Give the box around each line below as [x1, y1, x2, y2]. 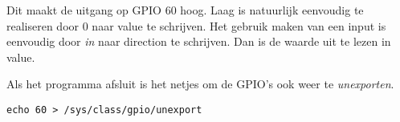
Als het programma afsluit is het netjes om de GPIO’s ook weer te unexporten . [6, 75, 394, 92]
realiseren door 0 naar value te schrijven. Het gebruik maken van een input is [6, 17, 386, 34]
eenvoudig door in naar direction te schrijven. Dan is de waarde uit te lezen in [6, 33, 391, 50]
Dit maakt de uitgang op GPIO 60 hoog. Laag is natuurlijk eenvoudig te [6, 2, 364, 18]
